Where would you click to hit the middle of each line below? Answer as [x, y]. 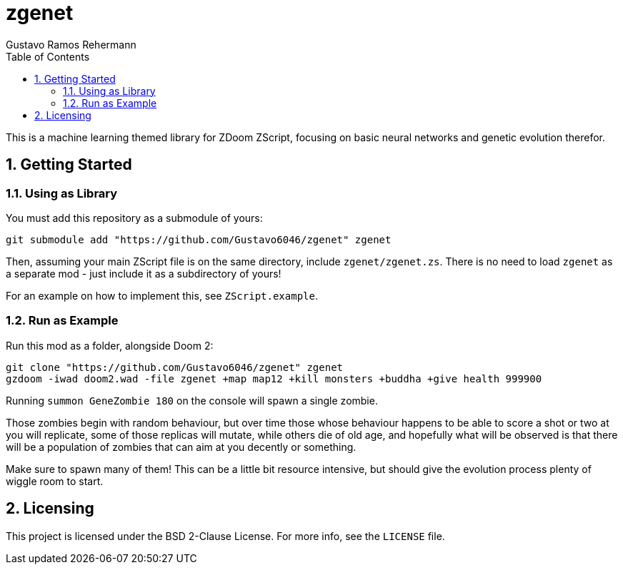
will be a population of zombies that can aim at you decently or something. [181, 447]
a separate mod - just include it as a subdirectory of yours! [144, 273]
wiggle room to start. [55, 481]
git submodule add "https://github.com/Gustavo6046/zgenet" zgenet [199, 239]
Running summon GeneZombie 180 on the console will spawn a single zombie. [192, 400]
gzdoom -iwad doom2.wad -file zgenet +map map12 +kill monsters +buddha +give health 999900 [274, 378]
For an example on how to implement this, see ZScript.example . [162, 295]
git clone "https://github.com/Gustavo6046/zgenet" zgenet [175, 367]
